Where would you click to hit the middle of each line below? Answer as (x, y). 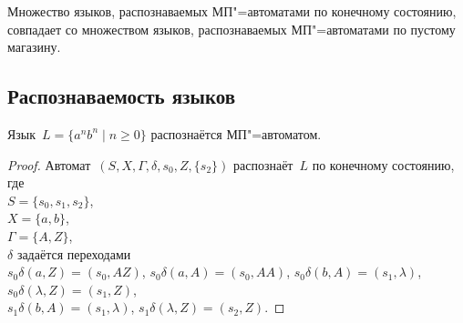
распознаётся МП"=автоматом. (236, 133)
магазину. (34, 47)
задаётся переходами (74, 253)
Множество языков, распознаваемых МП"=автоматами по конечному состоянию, (232, 11)
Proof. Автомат (49, 164)
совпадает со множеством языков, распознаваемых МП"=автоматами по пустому (231, 29)
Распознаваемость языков (122, 96)
